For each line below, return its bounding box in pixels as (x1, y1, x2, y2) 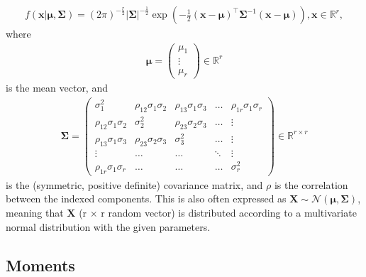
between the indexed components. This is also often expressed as (6, 191, 287, 206)
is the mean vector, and (6, 80, 108, 95)
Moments (6, 254, 75, 276)
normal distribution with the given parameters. (6, 219, 211, 234)
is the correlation (274, 177, 348, 192)
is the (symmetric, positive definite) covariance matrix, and (6, 177, 263, 192)
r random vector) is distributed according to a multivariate (101, 205, 357, 219)
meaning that (6, 205, 64, 219)
